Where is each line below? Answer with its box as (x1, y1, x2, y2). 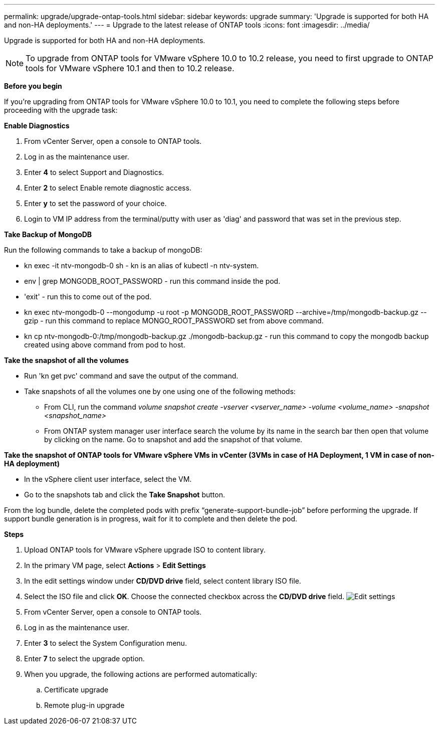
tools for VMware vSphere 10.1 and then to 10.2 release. (26, 63, 235, 73)
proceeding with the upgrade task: (4, 106, 118, 114)
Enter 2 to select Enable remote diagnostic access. (24, 184, 191, 192)
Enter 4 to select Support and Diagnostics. (24, 168, 164, 176)
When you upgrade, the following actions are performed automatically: (24, 670, 258, 678)
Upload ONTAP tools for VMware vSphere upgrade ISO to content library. (24, 545, 266, 554)
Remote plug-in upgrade (44, 701, 125, 709)
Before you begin (4, 82, 62, 90)
